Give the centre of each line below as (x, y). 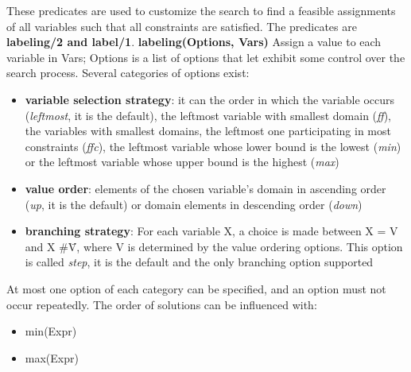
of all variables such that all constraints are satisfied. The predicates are (182, 26)
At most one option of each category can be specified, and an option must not (196, 288)
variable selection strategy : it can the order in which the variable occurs (210, 99)
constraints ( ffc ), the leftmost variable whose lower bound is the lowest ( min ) (213, 146)
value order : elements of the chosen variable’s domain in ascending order (205, 188)
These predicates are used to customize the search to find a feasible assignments (201, 10)
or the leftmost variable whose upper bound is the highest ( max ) (182, 162)
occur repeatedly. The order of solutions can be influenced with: (162, 304)
